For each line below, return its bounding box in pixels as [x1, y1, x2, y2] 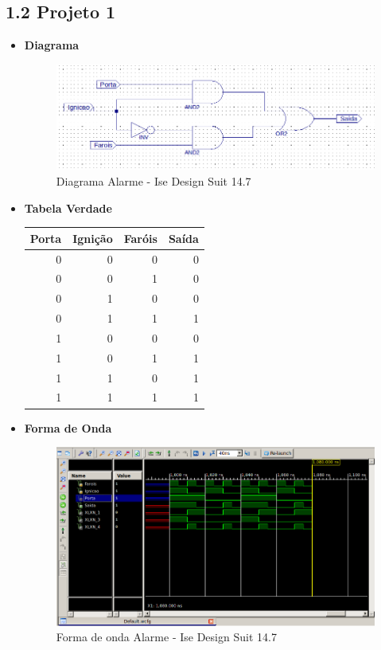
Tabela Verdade [24, 199, 112, 216]
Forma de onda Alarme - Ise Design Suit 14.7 [56, 628, 277, 645]
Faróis [123, 229, 157, 246]
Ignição [72, 229, 113, 246]
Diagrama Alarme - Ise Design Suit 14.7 [56, 172, 251, 189]
